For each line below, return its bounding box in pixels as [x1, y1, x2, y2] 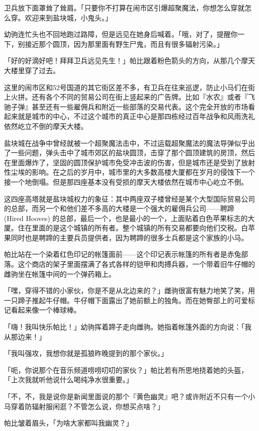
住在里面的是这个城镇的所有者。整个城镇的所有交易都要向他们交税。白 [17, 222, 248, 233]
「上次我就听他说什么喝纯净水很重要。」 [4, 374, 133, 385]
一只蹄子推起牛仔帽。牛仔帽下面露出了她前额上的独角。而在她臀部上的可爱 [4, 295, 248, 305]
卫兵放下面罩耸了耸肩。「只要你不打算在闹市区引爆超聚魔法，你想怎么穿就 [4, 2, 245, 12]
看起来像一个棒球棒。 [10, 305, 81, 315]
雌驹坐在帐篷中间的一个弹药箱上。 [4, 268, 116, 279]
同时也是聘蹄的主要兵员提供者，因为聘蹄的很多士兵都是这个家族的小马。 [10, 232, 248, 242]
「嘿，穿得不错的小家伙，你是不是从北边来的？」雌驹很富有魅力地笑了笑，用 [4, 285, 255, 296]
